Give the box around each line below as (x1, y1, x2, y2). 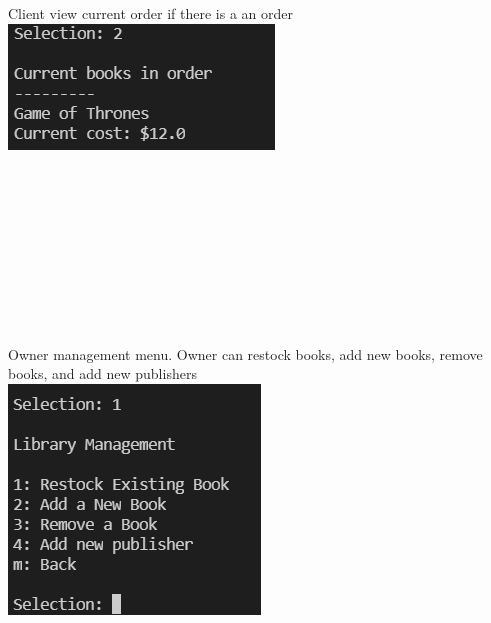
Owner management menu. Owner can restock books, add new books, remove (8, 343, 483, 364)
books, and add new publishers (8, 363, 197, 384)
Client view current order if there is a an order (8, 3, 294, 23)
